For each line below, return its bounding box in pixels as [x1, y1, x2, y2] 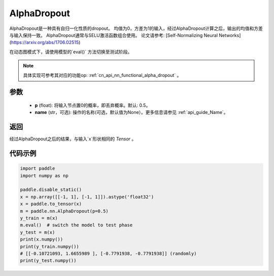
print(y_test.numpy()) [20, 258, 77, 263]
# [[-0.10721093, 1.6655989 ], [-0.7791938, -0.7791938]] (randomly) [20, 251, 197, 256]
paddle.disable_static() [20, 187, 82, 192]
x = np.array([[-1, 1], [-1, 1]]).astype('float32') [20, 194, 154, 200]
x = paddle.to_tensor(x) [20, 201, 82, 207]
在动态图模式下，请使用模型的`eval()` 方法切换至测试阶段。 [9, 49, 132, 55]
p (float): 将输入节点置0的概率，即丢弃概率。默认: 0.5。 [35, 102, 151, 108]
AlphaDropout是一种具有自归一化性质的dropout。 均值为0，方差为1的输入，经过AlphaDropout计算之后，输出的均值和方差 [9, 25, 263, 31]
